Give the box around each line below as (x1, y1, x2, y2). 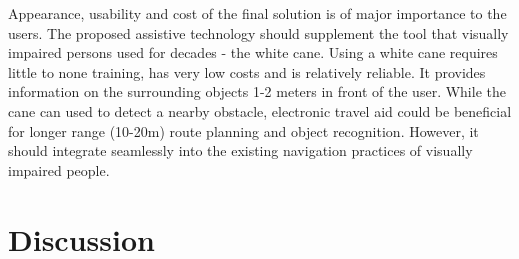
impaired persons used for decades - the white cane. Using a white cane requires (8, 42, 498, 63)
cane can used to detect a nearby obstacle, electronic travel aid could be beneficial (8, 100, 512, 121)
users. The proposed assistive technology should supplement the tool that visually (8, 22, 509, 43)
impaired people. (8, 159, 110, 180)
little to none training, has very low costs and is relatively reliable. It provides (8, 61, 486, 82)
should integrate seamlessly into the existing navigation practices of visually (8, 140, 473, 161)
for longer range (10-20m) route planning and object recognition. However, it (8, 120, 479, 141)
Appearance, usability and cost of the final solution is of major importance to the (8, 3, 507, 23)
